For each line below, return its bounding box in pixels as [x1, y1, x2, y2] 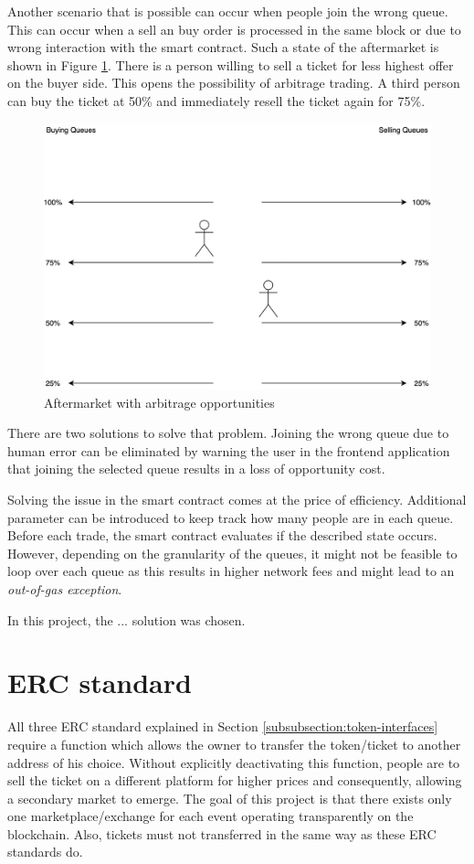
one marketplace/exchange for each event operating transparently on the [7, 806, 414, 826]
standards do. [7, 842, 83, 861]
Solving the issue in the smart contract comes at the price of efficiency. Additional [7, 490, 467, 509]
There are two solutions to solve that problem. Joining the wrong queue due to [7, 423, 449, 443]
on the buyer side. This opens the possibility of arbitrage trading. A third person [7, 73, 460, 92]
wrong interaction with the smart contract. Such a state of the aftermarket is [7, 37, 439, 57]
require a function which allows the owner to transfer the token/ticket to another [7, 734, 461, 753]
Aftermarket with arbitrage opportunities [44, 392, 275, 411]
